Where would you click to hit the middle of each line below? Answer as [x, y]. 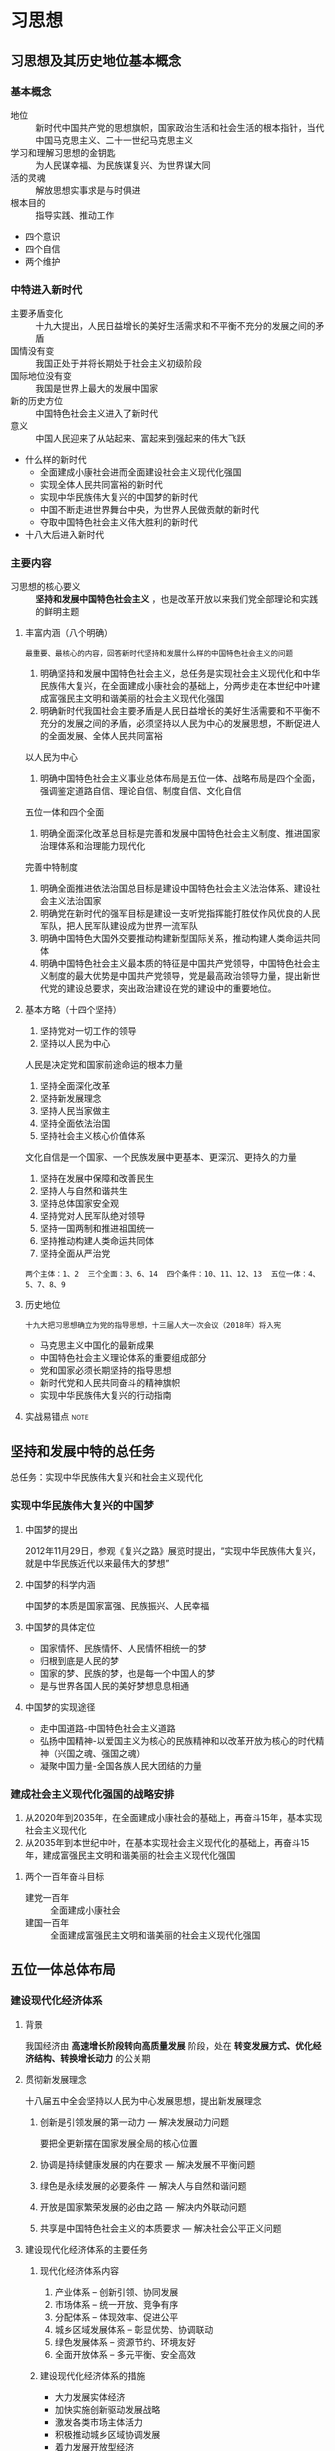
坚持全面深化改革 [75, 1086]
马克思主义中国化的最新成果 [97, 1345]
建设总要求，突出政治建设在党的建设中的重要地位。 [171, 988]
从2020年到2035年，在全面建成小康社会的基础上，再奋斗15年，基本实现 [173, 1817]
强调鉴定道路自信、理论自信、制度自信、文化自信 [140, 791]
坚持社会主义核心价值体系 [92, 1136]
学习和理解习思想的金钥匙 [63, 152]
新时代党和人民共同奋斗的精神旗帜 [110, 1383]
